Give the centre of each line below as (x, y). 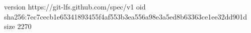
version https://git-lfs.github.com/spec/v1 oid (75, 6)
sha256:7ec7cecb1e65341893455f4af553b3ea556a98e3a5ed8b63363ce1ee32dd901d (126, 16)
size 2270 (18, 26)
